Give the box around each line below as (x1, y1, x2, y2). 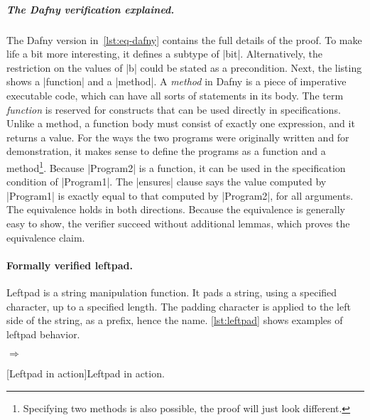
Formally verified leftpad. (6, 257, 133, 272)
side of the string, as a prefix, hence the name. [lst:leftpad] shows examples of (6, 313, 343, 328)
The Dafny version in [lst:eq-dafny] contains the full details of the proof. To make (6, 32, 362, 47)
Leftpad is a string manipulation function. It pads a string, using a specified (6, 284, 337, 299)
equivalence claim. (6, 230, 85, 244)
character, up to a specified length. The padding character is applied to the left (6, 298, 351, 313)
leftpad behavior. (6, 326, 80, 341)
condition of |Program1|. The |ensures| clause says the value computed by (6, 174, 327, 189)
